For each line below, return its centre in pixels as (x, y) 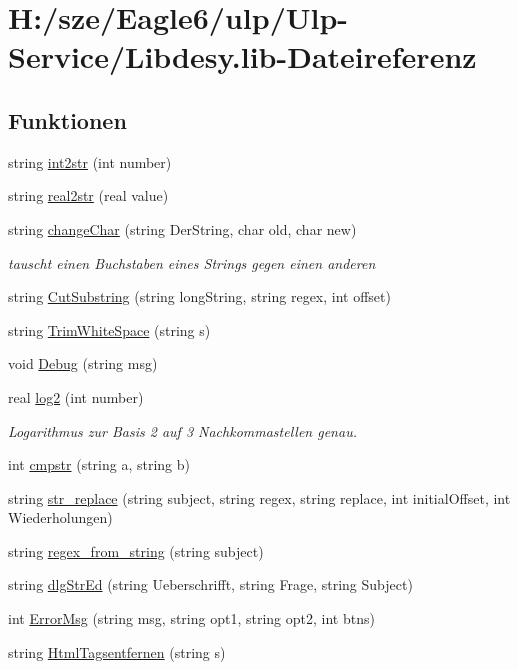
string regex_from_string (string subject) (136, 550)
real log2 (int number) (76, 396)
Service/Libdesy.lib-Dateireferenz (242, 56)
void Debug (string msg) (83, 363)
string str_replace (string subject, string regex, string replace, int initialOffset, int (259, 497)
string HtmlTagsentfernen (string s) (117, 651)
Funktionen (67, 119)
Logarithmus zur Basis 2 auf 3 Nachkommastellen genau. (182, 430)
